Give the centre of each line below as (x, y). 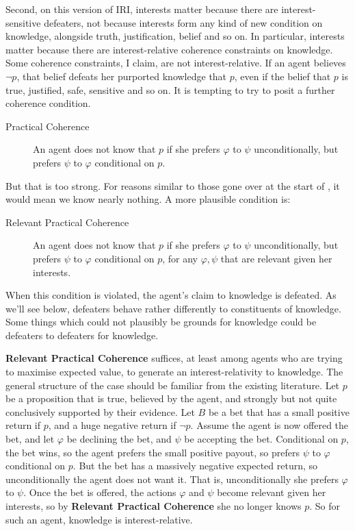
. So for (325, 506)
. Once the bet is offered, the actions (100, 492)
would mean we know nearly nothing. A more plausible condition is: (148, 199)
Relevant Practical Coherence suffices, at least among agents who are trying (174, 358)
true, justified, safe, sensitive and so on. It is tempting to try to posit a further (170, 89)
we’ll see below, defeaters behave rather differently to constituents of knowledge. (173, 308)
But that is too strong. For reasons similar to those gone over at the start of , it (173, 185)
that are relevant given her (276, 258)
